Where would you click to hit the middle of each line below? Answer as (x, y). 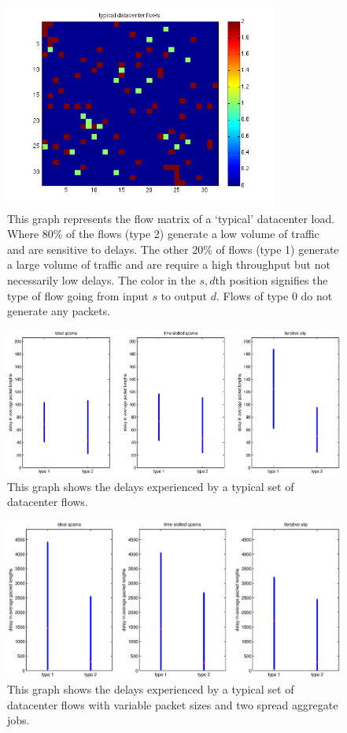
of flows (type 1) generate (277, 249)
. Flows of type (252, 295)
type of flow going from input (78, 295)
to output (184, 295)
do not (317, 295)
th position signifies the (271, 280)
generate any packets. (59, 311)
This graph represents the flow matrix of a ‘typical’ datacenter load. (171, 218)
